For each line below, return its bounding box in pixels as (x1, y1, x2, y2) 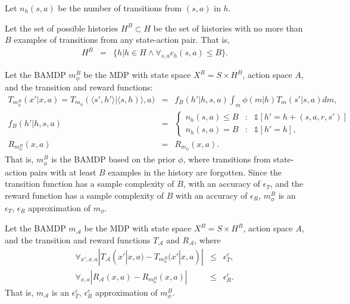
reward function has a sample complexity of (5, 189, 164, 201)
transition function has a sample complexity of (5, 177, 174, 190)
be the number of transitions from (58, 2, 182, 14)
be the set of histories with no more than (153, 21, 303, 34)
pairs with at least (29, 165, 96, 178)
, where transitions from (183, 153, 271, 165)
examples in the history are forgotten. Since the (108, 165, 282, 178)
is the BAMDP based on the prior (51, 153, 176, 165)
